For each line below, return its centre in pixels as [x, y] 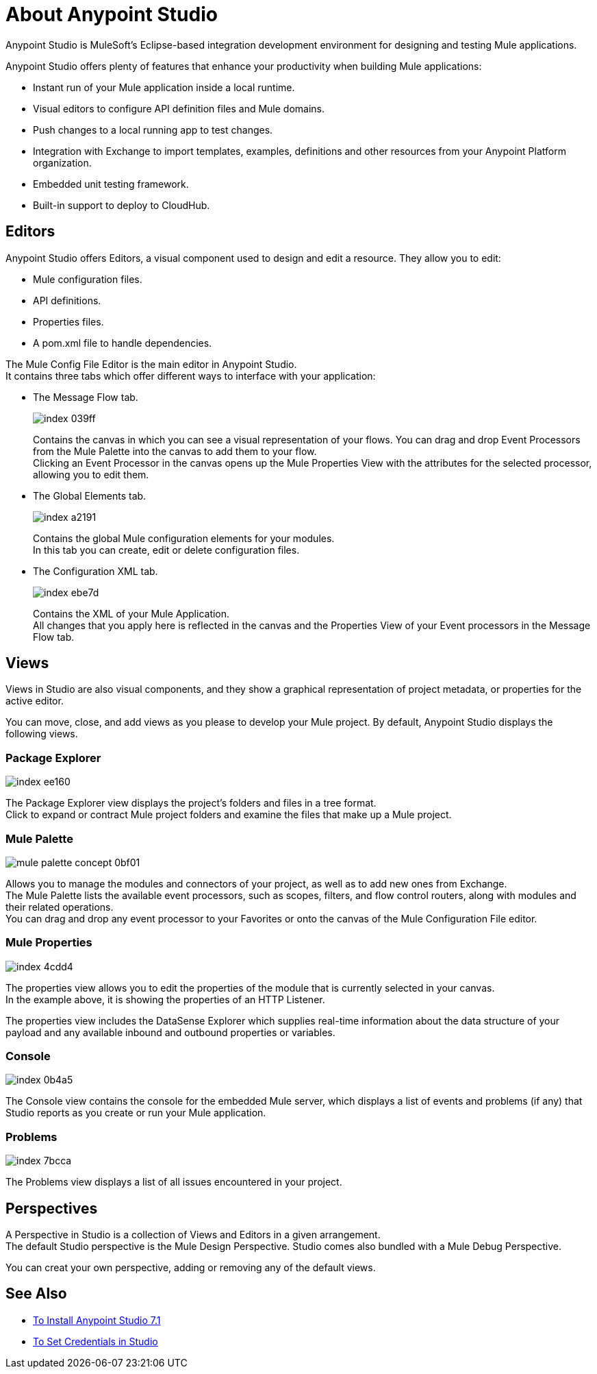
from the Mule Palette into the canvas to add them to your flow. [175, 451]
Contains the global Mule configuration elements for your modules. [184, 538]
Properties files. [68, 321]
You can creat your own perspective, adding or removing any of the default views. [191, 1268]
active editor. [35, 701]
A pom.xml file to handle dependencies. [123, 343]
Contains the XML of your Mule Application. [131, 613]
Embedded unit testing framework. [111, 184]
